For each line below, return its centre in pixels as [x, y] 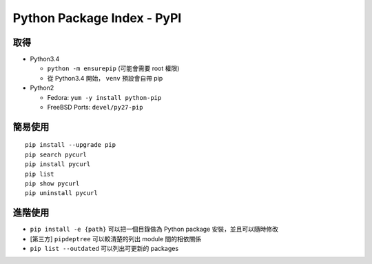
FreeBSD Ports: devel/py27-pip [95, 108]
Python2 [42, 88]
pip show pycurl [52, 183]
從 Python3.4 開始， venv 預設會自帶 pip [105, 78]
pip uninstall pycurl [61, 193]
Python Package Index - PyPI [97, 18]
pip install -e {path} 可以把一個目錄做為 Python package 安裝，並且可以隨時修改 [154, 229]
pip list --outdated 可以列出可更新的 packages [104, 249]
